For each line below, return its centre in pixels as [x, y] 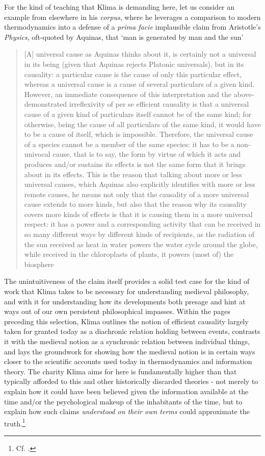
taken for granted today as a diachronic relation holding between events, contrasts [132, 331]
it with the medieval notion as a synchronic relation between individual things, [127, 341]
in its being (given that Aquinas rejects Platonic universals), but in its [134, 64]
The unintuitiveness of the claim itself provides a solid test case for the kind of [127, 281]
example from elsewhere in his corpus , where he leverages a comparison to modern [132, 17]
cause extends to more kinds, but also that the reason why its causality [135, 204]
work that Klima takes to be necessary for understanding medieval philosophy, [127, 291]
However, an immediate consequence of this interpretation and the [128, 94]
